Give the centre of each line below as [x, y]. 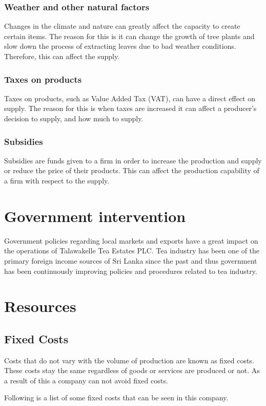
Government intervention [95, 216]
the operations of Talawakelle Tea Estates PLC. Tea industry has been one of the [132, 251]
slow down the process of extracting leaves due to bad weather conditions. [120, 46]
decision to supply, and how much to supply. [74, 118]
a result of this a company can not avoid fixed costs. [86, 380]
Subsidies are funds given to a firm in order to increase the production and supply [133, 160]
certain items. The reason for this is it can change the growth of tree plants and [129, 36]
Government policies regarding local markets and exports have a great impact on [131, 240]
